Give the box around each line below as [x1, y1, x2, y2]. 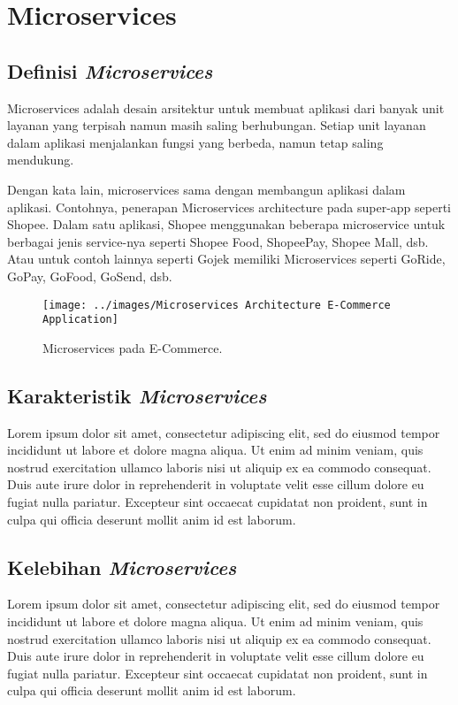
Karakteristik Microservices [7, 381, 267, 409]
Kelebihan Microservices [7, 553, 237, 580]
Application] [42, 313, 118, 326]
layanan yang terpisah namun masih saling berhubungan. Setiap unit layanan [7, 116, 426, 134]
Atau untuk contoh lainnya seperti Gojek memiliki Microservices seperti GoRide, [7, 249, 446, 268]
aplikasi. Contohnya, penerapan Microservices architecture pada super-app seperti [7, 197, 451, 216]
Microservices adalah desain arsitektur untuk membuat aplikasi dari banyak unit [7, 98, 445, 117]
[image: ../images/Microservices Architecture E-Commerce [42, 298, 391, 311]
